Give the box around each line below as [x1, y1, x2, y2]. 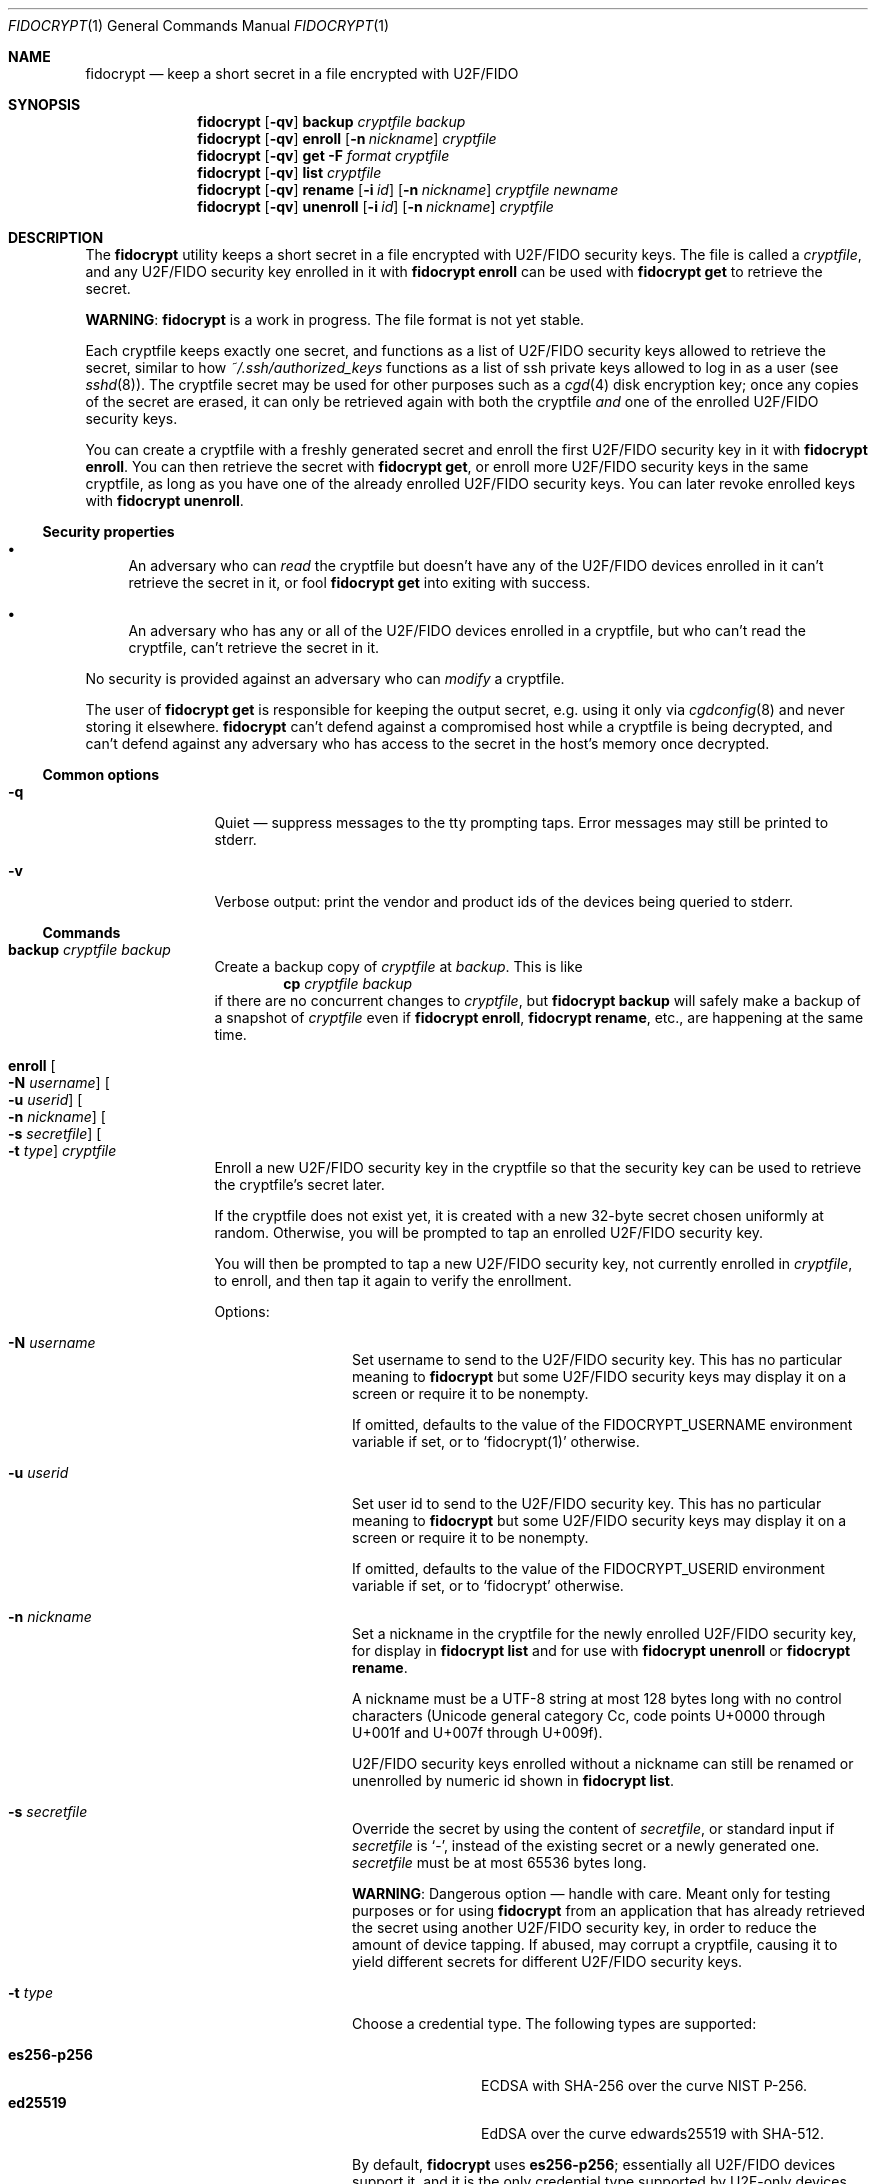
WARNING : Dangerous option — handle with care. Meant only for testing [352, 1885, 831, 1902]
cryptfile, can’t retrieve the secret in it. [128, 639, 380, 656]
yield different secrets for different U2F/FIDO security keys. [352, 1953, 743, 1970]
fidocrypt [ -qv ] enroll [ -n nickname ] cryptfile [197, 130, 497, 147]
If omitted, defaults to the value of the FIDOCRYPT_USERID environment [352, 1560, 825, 1577]
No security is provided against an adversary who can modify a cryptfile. [85, 670, 565, 687]
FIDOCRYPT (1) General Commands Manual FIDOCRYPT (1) [8, 17, 390, 34]
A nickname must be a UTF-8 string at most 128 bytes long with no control [352, 1690, 842, 1707]
